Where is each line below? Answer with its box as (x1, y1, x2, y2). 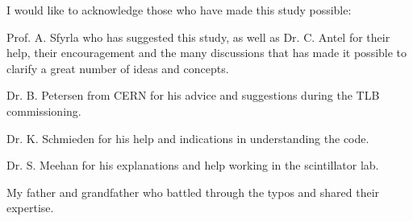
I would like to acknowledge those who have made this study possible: (6, 2, 352, 18)
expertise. (6, 199, 54, 216)
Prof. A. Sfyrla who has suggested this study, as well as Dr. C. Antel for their (6, 28, 390, 45)
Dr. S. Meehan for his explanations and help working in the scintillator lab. (6, 157, 379, 174)
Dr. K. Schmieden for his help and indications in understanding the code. (6, 129, 369, 146)
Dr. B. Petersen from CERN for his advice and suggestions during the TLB (6, 87, 380, 104)
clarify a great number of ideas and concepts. (6, 59, 229, 76)
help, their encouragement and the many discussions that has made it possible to (6, 44, 407, 61)
